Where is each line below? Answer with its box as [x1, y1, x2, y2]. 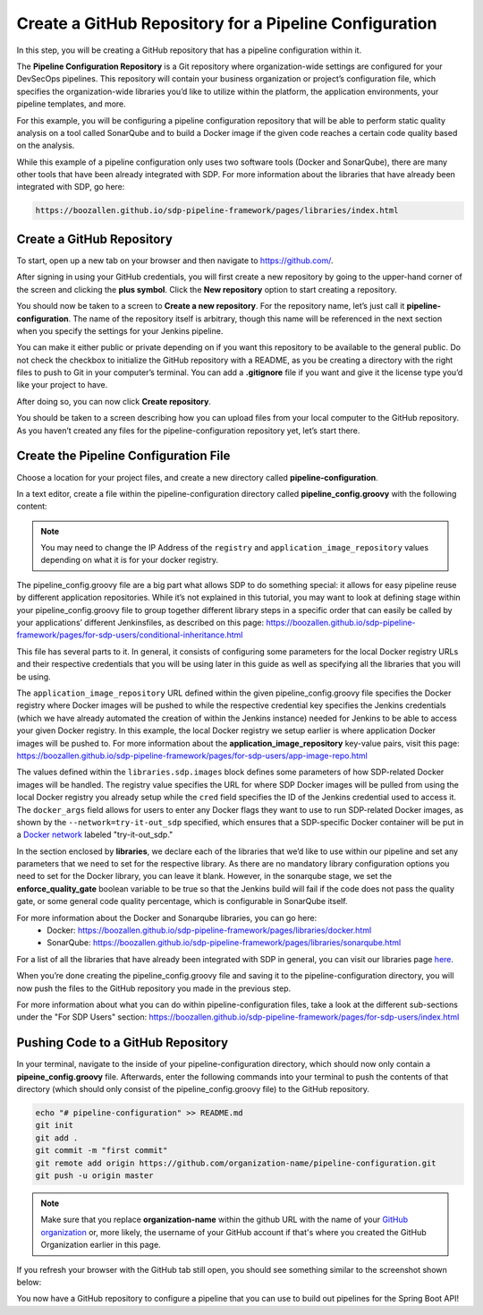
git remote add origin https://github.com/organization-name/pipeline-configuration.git [35, 1157, 437, 1168]
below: [16, 1277, 42, 1287]
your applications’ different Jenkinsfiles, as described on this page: [16, 618, 264, 628]
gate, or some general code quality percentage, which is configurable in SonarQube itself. [16, 896, 348, 907]
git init [35, 1120, 74, 1131]
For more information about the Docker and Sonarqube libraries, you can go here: [16, 912, 318, 923]
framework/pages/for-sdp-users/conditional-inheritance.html [16, 629, 243, 640]
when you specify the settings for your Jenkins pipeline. [16, 325, 224, 336]
